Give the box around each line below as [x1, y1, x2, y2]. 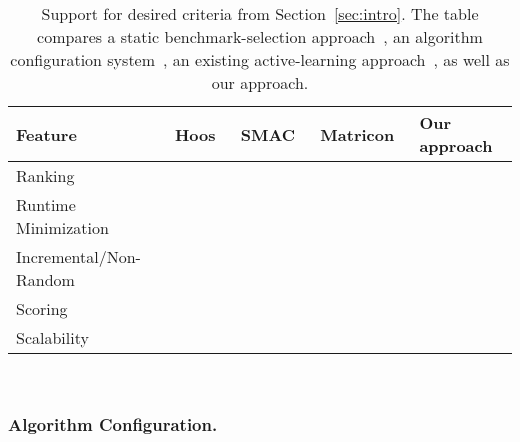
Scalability [16, 326, 89, 349]
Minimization [16, 216, 109, 239]
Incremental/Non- [16, 245, 141, 268]
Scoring [16, 297, 68, 320]
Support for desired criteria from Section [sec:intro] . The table [41, 2, 479, 25]
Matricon [320, 122, 395, 146]
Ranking [16, 164, 75, 187]
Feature [16, 122, 77, 146]
